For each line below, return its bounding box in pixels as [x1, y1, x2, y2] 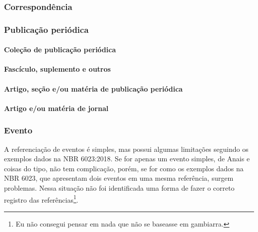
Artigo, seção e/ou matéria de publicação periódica [4, 83, 183, 94]
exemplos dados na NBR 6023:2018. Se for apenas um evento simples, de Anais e [4, 153, 250, 164]
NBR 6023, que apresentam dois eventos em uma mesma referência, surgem [4, 173, 234, 183]
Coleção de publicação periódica [4, 44, 116, 55]
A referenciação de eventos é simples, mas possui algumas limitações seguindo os [4, 143, 249, 154]
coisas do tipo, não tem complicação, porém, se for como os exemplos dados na [4, 163, 244, 173]
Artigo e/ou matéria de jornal [4, 103, 109, 113]
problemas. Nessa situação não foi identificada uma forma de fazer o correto [4, 183, 235, 193]
